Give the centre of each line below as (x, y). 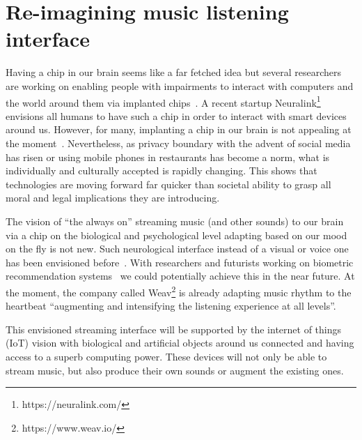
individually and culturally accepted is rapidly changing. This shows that (162, 170)
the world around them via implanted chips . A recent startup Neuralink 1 (163, 101)
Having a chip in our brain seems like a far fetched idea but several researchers (174, 72)
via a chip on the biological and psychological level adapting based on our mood (176, 235)
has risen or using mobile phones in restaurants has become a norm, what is (168, 157)
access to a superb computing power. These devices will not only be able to (166, 356)
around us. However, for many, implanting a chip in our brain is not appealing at (179, 129)
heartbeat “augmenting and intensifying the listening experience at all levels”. (171, 306)
